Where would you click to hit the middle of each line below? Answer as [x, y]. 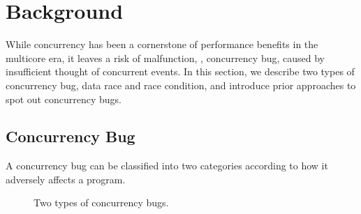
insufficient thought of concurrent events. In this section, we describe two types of [180, 71]
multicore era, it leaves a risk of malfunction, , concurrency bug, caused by [165, 58]
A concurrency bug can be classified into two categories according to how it [167, 166]
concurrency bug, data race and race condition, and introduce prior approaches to [181, 85]
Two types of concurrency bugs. [101, 202]
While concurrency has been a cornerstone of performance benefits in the [162, 44]
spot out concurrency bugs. [64, 99]
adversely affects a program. [66, 179]
